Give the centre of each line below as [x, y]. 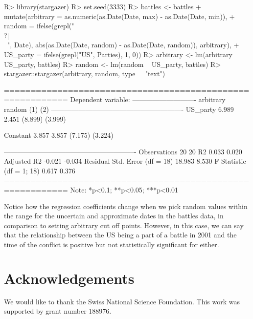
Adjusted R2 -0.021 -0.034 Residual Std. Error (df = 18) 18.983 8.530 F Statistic [125, 161]
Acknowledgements [69, 278]
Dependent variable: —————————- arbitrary [148, 99]
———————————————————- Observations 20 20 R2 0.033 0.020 [123, 151]
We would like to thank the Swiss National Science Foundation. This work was [122, 301]
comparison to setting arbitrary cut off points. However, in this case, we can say [124, 225]
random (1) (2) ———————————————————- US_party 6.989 [119, 109]
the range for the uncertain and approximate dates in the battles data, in [114, 216]
